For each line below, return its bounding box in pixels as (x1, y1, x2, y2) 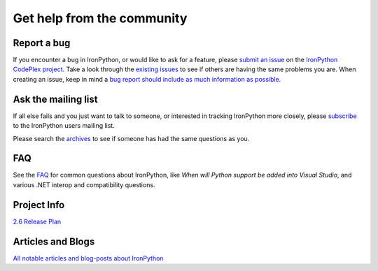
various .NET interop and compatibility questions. (13, 180, 155, 189)
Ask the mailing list (13, 93, 98, 105)
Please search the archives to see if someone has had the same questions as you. (13, 134, 250, 142)
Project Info (13, 199, 65, 211)
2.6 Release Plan (13, 217, 62, 226)
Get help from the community (13, 10, 188, 26)
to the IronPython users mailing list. (13, 122, 115, 130)
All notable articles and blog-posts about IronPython (13, 254, 164, 262)
